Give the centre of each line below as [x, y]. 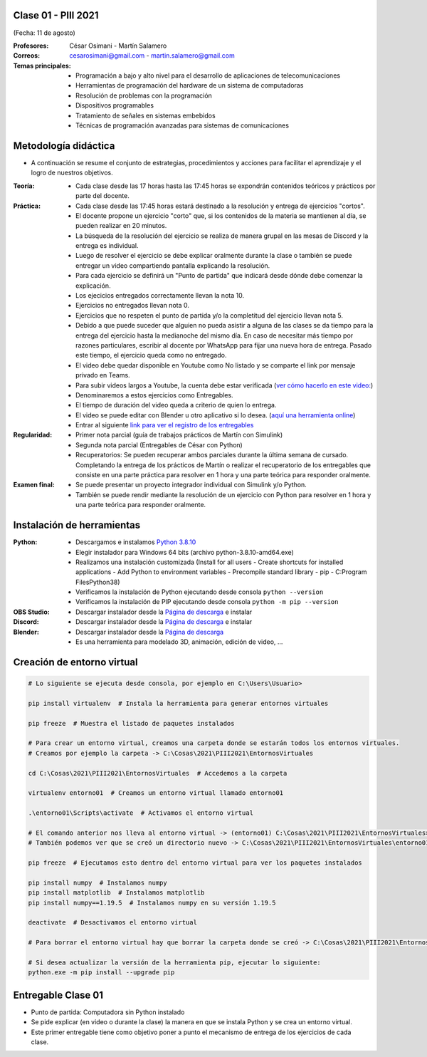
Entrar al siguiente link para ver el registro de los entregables [165, 425]
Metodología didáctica [64, 146]
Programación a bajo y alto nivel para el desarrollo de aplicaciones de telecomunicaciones [208, 75]
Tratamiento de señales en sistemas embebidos [146, 115]
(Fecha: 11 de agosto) [44, 33]
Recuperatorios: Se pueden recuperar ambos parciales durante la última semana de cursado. [212, 455]
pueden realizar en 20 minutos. [121, 226]
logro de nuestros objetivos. [72, 173]
